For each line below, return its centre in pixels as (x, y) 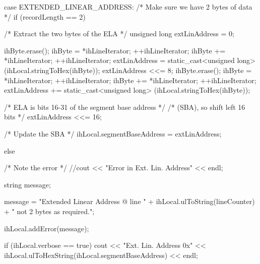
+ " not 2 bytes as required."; (49, 211)
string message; (27, 184)
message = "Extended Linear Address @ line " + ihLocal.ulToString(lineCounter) (129, 201)
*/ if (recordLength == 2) (45, 16)
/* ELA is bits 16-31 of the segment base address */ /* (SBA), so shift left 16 (125, 107)
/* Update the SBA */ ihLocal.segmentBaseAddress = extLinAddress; (113, 133)
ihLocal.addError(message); (47, 228)
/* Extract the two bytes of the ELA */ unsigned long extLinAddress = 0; (119, 34)
